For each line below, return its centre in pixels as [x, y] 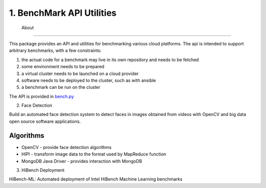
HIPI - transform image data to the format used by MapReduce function [94, 154]
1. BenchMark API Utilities [63, 13]
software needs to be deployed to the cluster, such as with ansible [89, 80]
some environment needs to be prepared [63, 67]
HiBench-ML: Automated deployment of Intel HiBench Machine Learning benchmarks [96, 179]
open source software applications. [45, 121]
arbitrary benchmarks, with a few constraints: [55, 51]
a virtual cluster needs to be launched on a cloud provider [80, 74]
